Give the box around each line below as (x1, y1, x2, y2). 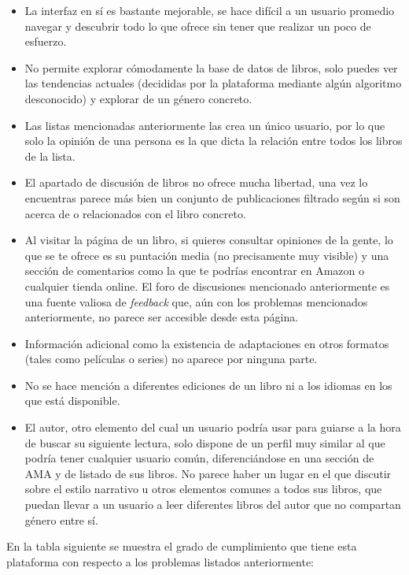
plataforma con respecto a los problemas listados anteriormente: (6, 553, 315, 569)
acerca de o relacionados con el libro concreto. (24, 205, 246, 221)
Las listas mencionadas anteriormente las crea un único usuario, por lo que (24, 117, 385, 133)
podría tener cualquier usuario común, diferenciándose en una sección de (24, 450, 374, 466)
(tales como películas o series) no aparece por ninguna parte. (24, 351, 318, 367)
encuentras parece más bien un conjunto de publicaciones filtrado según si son (24, 189, 400, 206)
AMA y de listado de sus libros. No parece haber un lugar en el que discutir (24, 465, 392, 481)
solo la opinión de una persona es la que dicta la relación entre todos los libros (24, 132, 403, 149)
